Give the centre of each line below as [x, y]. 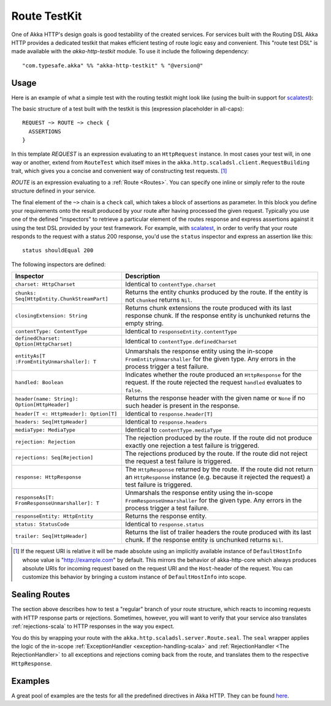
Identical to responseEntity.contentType [181, 331]
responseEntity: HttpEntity [54, 516]
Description [143, 276]
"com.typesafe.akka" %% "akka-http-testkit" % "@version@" [113, 65]
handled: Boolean [39, 382]
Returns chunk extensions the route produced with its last [208, 308]
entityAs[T [30, 356]
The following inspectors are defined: [59, 264]
